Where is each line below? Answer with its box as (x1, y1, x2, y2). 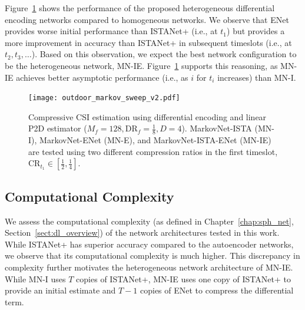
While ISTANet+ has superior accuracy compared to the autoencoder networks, (5, 238, 294, 250)
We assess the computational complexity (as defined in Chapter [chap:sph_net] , (5, 215, 294, 227)
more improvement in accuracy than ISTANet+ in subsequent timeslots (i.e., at (5, 36, 292, 48)
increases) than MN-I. (217, 71, 296, 83)
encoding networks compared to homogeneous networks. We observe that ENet (5, 13, 289, 25)
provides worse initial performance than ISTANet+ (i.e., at (5, 25, 218, 37)
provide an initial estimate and (5, 284, 116, 296)
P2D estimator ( (28, 122, 87, 134)
